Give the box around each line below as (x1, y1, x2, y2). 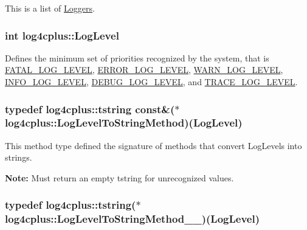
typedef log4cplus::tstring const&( (5, 101, 175, 116)
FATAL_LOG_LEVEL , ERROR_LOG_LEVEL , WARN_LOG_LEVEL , (5, 63, 283, 76)
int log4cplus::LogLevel (5, 27, 119, 43)
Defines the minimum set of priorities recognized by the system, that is (5, 51, 269, 64)
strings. (5, 151, 32, 164)
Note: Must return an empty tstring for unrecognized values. (5, 171, 234, 184)
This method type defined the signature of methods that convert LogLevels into (5, 139, 302, 152)
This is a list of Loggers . (5, 2, 95, 14)
